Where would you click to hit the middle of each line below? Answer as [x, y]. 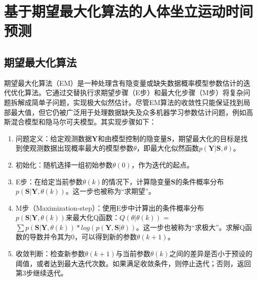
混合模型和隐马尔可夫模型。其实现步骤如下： [83, 122]
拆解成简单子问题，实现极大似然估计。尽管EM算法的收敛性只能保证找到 [127, 102]
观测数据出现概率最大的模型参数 [81, 148]
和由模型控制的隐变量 [132, 138]
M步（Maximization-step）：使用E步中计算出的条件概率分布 [110, 207]
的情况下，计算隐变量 [136, 181]
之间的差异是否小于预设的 [211, 253]
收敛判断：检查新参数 [50, 253]
